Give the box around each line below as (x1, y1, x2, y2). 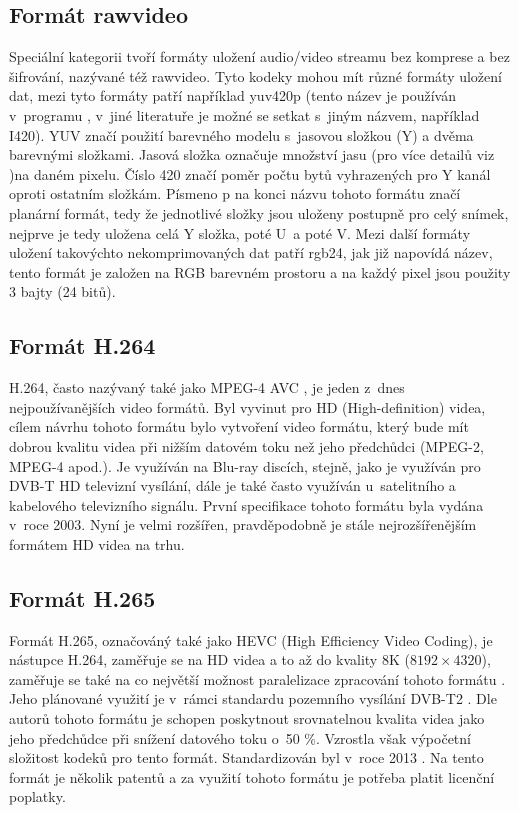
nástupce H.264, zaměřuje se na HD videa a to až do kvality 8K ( (9, 649, 410, 670)
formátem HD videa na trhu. (9, 533, 185, 554)
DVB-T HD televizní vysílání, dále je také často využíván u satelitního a (9, 475, 456, 496)
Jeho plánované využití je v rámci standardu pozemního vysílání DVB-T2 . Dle (9, 688, 497, 709)
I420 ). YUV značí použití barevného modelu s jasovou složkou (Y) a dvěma (9, 124, 474, 145)
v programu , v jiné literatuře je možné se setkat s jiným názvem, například (9, 104, 480, 125)
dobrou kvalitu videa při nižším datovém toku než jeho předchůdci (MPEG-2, (9, 435, 484, 456)
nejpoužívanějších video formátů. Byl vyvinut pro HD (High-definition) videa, (9, 396, 486, 417)
